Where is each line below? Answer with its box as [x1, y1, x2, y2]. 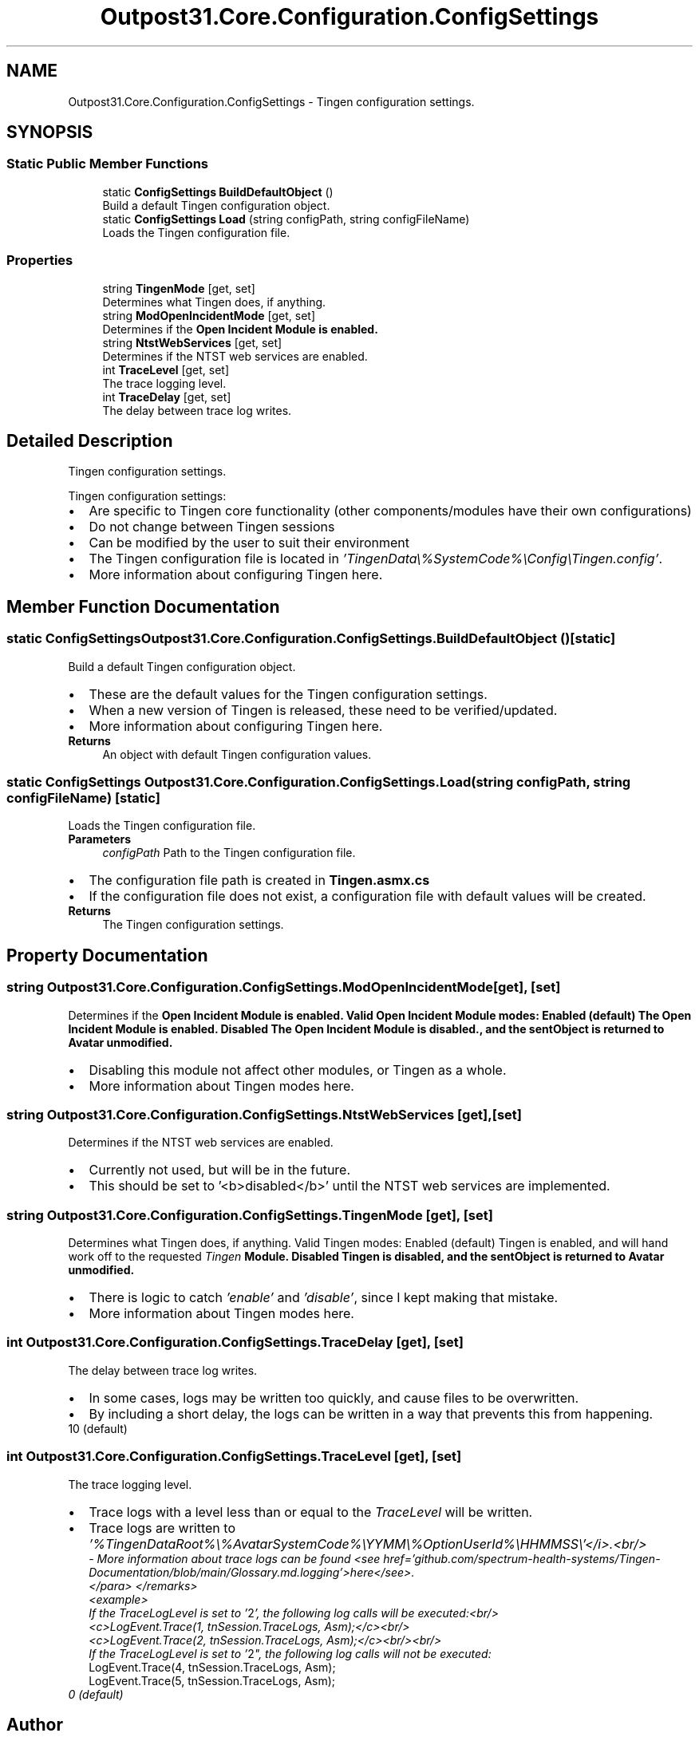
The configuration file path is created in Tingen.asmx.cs [89, 872, 430, 889]
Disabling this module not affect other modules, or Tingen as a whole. [89, 1061, 507, 1078]
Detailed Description [6, 430, 173, 451]
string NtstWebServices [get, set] [102, 335, 282, 349]
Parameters [68, 832, 132, 847]
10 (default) [68, 1421, 128, 1435]
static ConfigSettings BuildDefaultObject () [102, 184, 334, 199]
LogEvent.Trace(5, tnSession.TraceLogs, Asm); [89, 1673, 336, 1688]
